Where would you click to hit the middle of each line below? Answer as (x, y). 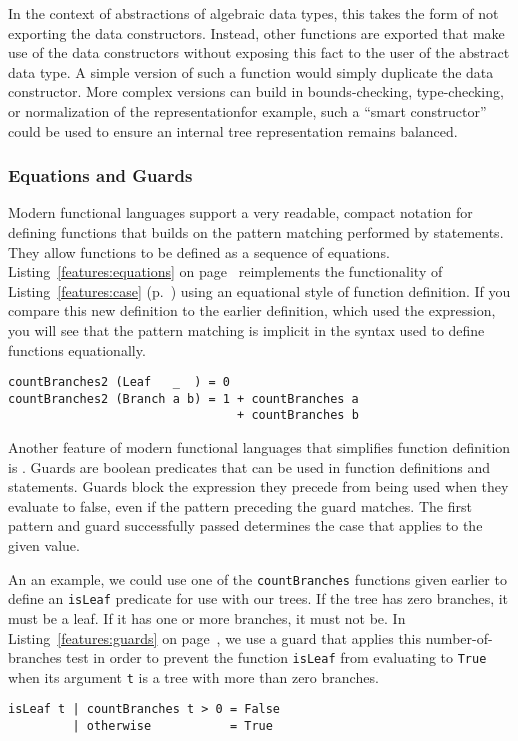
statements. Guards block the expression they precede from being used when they (258, 486)
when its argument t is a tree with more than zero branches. (193, 676)
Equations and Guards (100, 175)
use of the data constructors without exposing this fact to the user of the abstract (259, 52)
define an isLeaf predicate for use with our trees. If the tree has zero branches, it (258, 598)
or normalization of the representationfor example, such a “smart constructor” (247, 110)
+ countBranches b (298, 415)
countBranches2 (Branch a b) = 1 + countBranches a (183, 398)
